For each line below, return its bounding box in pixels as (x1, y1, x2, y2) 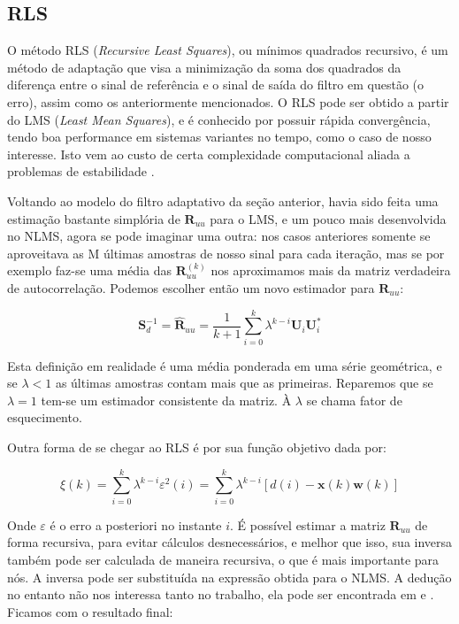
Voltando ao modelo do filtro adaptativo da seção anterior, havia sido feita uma (7, 191, 439, 210)
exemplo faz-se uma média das (7, 261, 172, 280)
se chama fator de (306, 390, 402, 409)
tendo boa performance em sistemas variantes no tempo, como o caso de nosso (7, 127, 432, 146)
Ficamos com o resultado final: (7, 602, 173, 620)
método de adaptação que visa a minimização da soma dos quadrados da (7, 58, 402, 76)
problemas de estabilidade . (7, 162, 155, 181)
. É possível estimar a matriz (230, 515, 386, 534)
